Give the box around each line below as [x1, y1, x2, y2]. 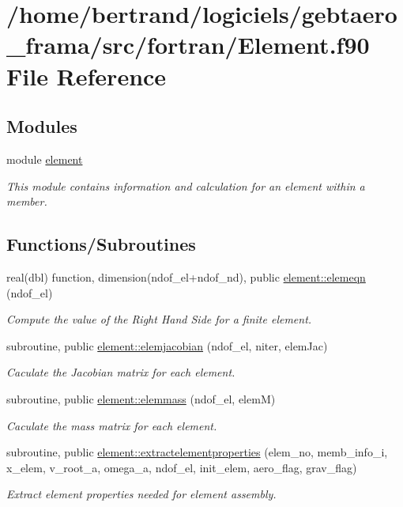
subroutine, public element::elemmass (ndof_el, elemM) [6, 390, 276, 407]
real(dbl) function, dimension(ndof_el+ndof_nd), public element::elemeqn [6, 268, 366, 285]
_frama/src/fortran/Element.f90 [6, 28, 370, 61]
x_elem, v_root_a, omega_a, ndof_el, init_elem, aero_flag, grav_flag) [6, 459, 357, 475]
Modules [6, 114, 77, 138]
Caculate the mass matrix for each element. [6, 417, 217, 433]
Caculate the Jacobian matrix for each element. [6, 364, 235, 380]
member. [6, 193, 47, 210]
